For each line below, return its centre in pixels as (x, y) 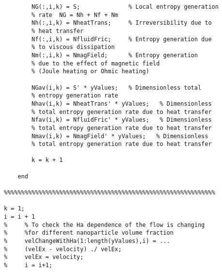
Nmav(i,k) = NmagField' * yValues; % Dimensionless (120, 136)
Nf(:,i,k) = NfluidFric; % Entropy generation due (122, 39)
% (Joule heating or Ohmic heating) (90, 72)
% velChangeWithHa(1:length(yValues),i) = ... (87, 241)
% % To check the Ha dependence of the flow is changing (104, 225)
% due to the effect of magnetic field (96, 63)
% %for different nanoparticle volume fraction (89, 233)
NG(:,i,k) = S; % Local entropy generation (125, 7)
